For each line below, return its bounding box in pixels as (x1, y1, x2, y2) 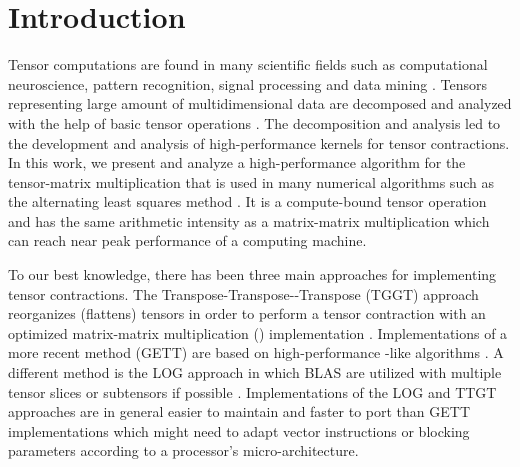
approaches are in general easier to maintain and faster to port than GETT (8, 401, 470, 422)
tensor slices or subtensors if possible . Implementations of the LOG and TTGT (8, 381, 497, 402)
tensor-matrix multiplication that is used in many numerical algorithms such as (8, 171, 494, 192)
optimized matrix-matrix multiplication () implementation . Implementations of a (8, 322, 508, 343)
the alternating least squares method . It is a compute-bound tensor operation (8, 191, 487, 212)
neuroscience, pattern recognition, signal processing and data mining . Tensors (8, 73, 488, 94)
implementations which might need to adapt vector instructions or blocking (8, 420, 470, 441)
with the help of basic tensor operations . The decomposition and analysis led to (8, 112, 501, 133)
